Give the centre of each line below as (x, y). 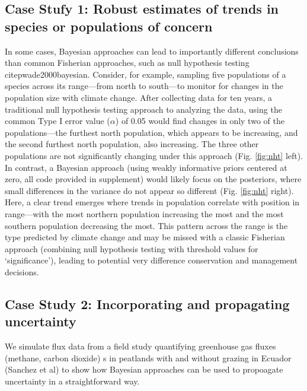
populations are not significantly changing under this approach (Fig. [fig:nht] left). (154, 155)
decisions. (22, 271)
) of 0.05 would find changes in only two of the (200, 121)
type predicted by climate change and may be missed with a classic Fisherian (145, 237)
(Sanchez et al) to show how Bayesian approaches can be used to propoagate (144, 369)
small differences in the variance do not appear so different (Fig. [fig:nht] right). (149, 190)
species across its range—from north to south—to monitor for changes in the (144, 86)
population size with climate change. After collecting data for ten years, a (138, 97)
